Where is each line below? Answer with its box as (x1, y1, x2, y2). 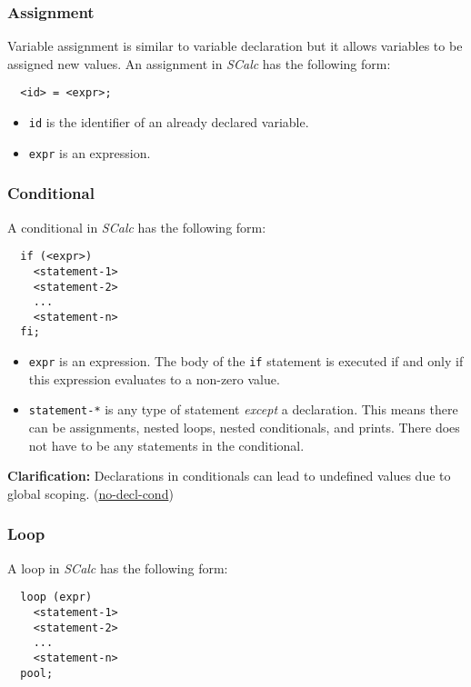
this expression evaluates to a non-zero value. (28, 369, 280, 388)
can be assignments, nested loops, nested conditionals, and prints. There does (28, 418, 460, 437)
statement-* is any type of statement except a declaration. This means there (28, 400, 458, 419)
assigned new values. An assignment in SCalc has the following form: (7, 54, 391, 73)
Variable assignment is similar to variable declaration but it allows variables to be (7, 36, 463, 55)
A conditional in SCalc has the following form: (7, 217, 266, 236)
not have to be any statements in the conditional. (28, 435, 305, 454)
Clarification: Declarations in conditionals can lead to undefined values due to (7, 466, 451, 485)
